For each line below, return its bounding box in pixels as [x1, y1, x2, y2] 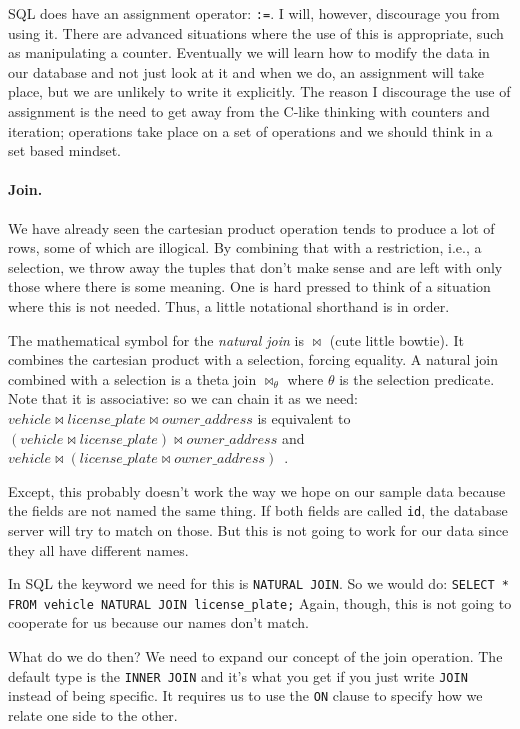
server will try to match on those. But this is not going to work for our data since [8, 519, 509, 540]
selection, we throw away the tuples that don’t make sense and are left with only [8, 256, 503, 277]
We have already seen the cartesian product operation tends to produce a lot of [8, 217, 495, 238]
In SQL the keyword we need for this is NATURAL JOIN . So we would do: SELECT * [8, 573, 509, 594]
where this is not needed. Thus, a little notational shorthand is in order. [8, 295, 450, 316]
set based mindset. [8, 140, 121, 161]
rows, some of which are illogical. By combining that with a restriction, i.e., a [8, 237, 482, 258]
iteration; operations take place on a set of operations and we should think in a [8, 120, 493, 141]
